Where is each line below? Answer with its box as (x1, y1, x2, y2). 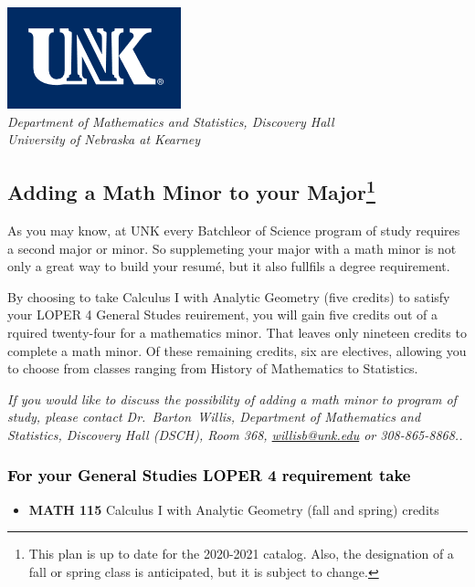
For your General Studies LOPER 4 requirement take (7, 464, 411, 487)
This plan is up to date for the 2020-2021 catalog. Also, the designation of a (28, 544, 454, 563)
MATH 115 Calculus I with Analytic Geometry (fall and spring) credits (28, 499, 439, 519)
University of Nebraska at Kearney (7, 130, 201, 149)
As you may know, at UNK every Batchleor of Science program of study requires (7, 220, 460, 239)
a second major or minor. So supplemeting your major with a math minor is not (7, 238, 457, 257)
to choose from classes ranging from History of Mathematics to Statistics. (7, 359, 418, 378)
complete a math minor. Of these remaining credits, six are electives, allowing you (7, 341, 467, 360)
